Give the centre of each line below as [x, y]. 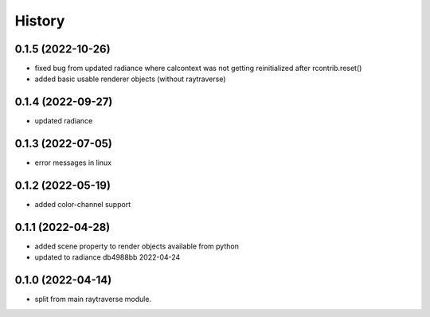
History [40, 21]
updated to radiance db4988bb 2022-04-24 [107, 257]
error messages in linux [73, 162]
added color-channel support [83, 205]
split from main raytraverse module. [93, 299]
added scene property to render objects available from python [137, 246]
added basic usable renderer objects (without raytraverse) [130, 79]
